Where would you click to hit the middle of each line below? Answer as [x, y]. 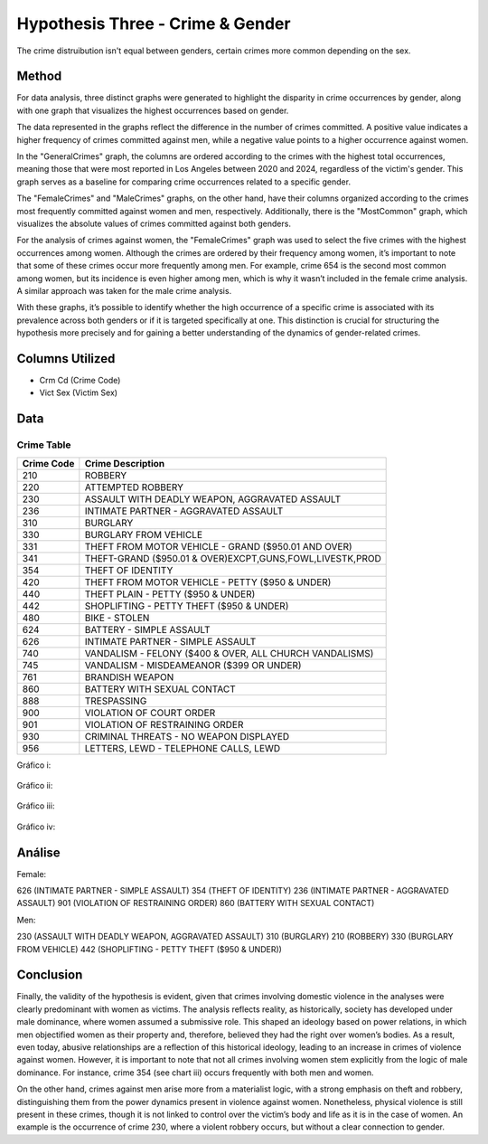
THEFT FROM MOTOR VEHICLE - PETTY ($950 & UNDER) [208, 581]
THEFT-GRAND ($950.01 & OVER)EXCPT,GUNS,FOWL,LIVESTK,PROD [233, 558]
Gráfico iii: [36, 806]
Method [39, 76]
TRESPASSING [116, 701]
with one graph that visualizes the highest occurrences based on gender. [153, 110]
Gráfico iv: [36, 827]
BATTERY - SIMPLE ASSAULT [148, 629]
